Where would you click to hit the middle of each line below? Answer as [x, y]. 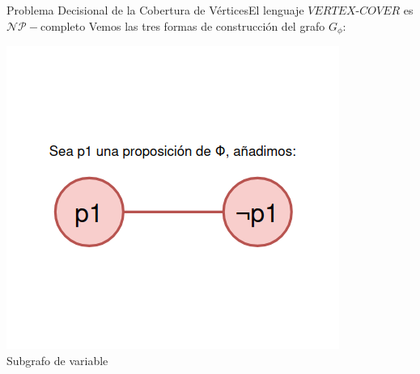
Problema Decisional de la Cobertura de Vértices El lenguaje [155, 10]
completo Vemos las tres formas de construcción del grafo [182, 25]
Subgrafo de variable [57, 360]
